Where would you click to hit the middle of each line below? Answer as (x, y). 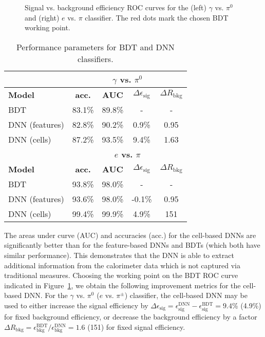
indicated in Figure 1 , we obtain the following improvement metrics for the (122, 285)
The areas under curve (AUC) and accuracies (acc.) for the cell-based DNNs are (130, 235)
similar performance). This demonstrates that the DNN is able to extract (119, 255)
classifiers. (95, 58)
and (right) (42, 17)
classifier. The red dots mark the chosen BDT (157, 17)
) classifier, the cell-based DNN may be (186, 295)
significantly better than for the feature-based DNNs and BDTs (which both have (132, 245)
